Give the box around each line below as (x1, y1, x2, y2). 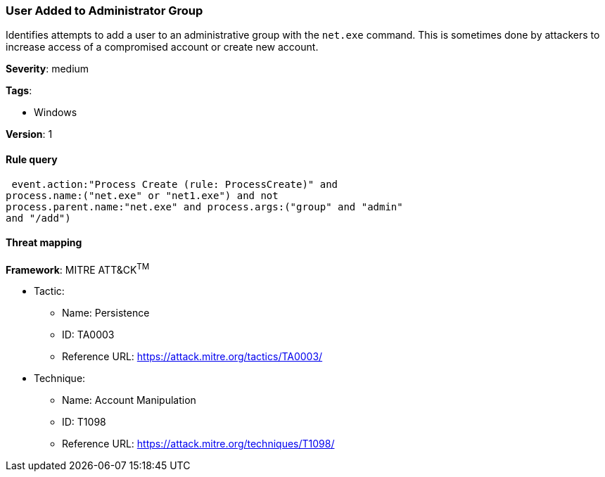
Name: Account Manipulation (62, 394, 196, 407)
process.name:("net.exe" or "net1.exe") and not (6, 189, 279, 201)
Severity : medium (6, 63, 89, 75)
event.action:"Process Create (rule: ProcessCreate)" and (11, 178, 338, 190)
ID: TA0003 (62, 329, 115, 341)
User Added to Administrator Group (6, 4, 203, 18)
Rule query (6, 153, 58, 165)
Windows (34, 106, 77, 119)
